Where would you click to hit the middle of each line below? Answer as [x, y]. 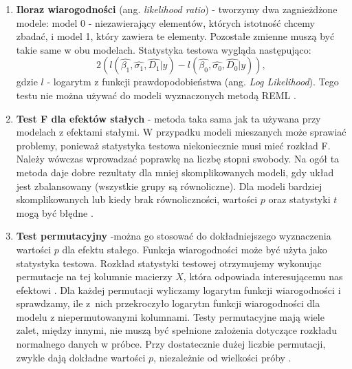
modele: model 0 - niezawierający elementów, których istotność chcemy [165, 22]
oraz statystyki [299, 199]
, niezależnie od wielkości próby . [222, 357]
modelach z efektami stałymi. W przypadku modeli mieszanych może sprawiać [181, 132]
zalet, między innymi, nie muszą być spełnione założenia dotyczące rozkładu [176, 330]
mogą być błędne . [55, 212]
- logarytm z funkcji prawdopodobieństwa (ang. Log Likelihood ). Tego [193, 82]
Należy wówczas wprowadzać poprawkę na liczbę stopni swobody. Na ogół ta [178, 159]
